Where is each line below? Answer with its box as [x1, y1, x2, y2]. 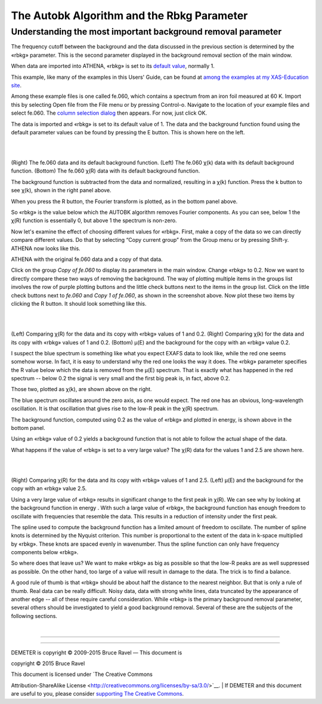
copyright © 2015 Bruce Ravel [11, 660, 85, 667]
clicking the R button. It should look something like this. [11, 300, 147, 307]
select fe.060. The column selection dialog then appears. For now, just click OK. [11, 109, 208, 116]
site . [11, 81, 22, 89]
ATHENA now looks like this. [11, 245, 80, 252]
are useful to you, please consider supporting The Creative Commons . [11, 690, 184, 697]
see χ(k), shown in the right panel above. [11, 187, 112, 194]
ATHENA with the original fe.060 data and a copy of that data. [11, 256, 163, 263]
